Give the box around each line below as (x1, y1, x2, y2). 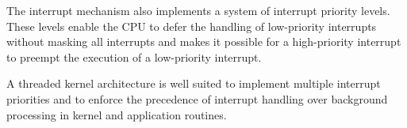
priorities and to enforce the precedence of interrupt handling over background (6, 90, 388, 107)
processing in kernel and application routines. (6, 106, 227, 122)
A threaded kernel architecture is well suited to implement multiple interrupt (6, 75, 381, 92)
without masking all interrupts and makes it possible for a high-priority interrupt (6, 33, 401, 50)
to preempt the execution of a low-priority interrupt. (6, 48, 262, 65)
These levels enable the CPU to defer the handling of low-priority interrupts (6, 17, 377, 34)
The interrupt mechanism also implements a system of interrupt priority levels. (6, 2, 390, 18)
